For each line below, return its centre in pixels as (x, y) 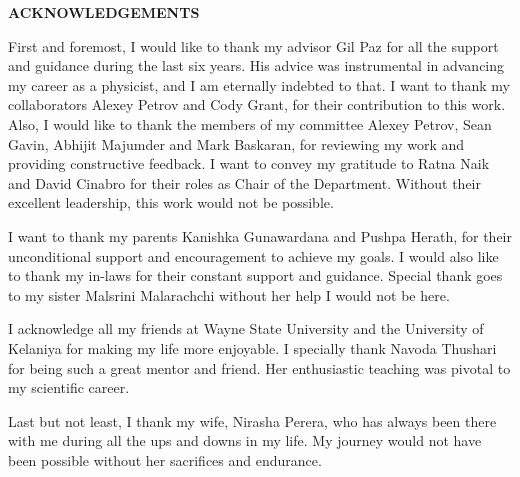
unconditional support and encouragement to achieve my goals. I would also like (253, 255)
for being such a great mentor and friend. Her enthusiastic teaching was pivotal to (259, 367)
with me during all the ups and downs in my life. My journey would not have (245, 440)
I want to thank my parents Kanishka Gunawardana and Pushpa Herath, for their (260, 235)
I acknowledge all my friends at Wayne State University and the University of (246, 328)
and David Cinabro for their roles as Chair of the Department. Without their (244, 182)
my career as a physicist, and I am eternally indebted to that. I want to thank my (259, 84)
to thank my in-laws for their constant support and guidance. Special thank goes (255, 275)
